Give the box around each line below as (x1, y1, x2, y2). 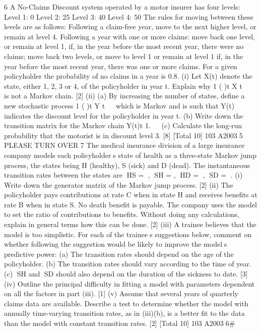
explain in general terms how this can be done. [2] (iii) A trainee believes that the (4, 219, 256, 230)
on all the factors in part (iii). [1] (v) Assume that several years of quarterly (4, 288, 238, 299)
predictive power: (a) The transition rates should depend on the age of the (4, 248, 234, 259)
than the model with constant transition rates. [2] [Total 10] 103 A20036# (4, 318, 235, 328)
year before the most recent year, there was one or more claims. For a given (4, 61, 237, 71)
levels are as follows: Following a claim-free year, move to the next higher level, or (4, 21, 256, 32)
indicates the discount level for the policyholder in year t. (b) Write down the (4, 110, 243, 121)
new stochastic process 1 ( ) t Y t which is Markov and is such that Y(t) (4, 100, 235, 110)
